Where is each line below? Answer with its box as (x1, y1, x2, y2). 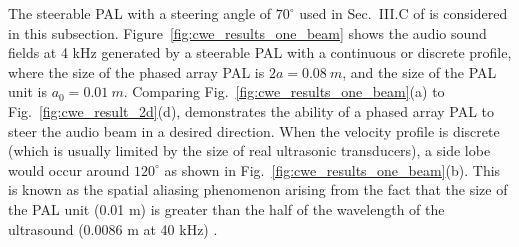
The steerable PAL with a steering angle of (8, 3, 272, 23)
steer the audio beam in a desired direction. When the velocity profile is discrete (8, 120, 500, 141)
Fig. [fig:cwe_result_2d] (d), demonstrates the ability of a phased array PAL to (8, 100, 495, 121)
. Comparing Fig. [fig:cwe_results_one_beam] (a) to (123, 81, 445, 102)
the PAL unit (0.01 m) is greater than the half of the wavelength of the (8, 198, 445, 219)
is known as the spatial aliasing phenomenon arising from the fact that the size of (8, 179, 508, 200)
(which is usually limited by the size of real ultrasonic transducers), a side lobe (8, 140, 491, 161)
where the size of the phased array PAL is (8, 61, 265, 82)
